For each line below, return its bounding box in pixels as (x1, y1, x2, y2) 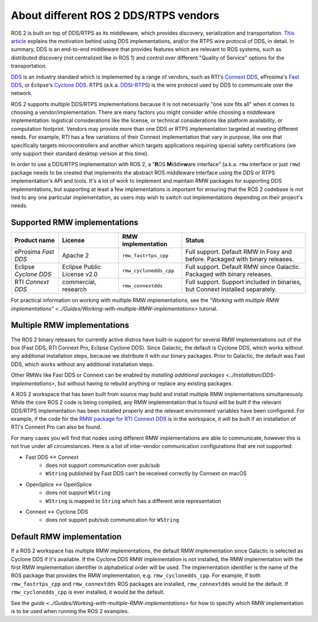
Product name (14, 236, 55, 245)
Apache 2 (62, 251, 90, 259)
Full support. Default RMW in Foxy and (185, 248, 292, 256)
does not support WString (45, 489, 111, 496)
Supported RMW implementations (11, 218, 138, 228)
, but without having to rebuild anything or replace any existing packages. (55, 380, 233, 387)
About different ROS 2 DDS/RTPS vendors (11, 9, 220, 22)
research (62, 285, 87, 294)
